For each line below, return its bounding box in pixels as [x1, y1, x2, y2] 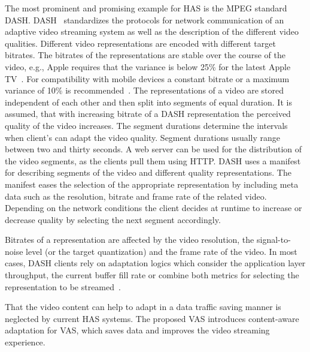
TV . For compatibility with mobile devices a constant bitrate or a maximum [5, 72, 290, 85]
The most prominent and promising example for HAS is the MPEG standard [5, 2, 287, 14]
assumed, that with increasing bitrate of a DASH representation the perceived [5, 107, 291, 120]
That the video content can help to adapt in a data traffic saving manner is [5, 300, 281, 313]
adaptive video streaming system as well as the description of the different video [5, 25, 299, 38]
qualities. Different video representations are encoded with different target [5, 37, 276, 49]
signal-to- [256, 233, 291, 246]
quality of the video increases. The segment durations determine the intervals [5, 119, 288, 131]
